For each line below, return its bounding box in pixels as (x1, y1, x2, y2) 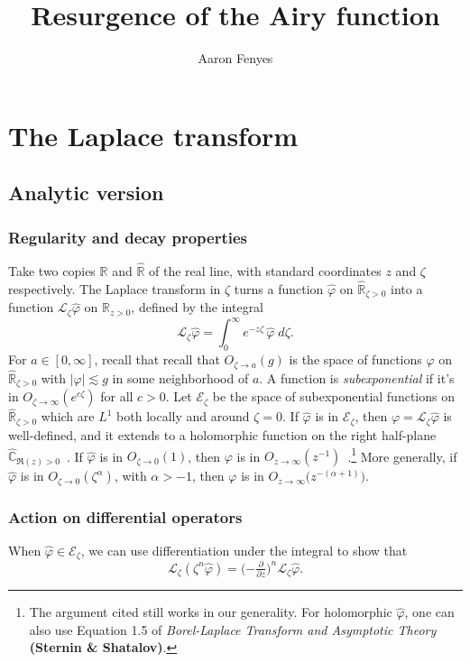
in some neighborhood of (112, 368, 249, 387)
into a (391, 279, 423, 298)
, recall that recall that (94, 350, 220, 369)
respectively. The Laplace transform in (8, 279, 221, 298)
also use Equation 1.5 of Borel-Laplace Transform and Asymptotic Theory (29, 620, 437, 639)
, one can (404, 602, 455, 621)
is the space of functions (289, 350, 422, 369)
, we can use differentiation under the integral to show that (80, 540, 408, 559)
